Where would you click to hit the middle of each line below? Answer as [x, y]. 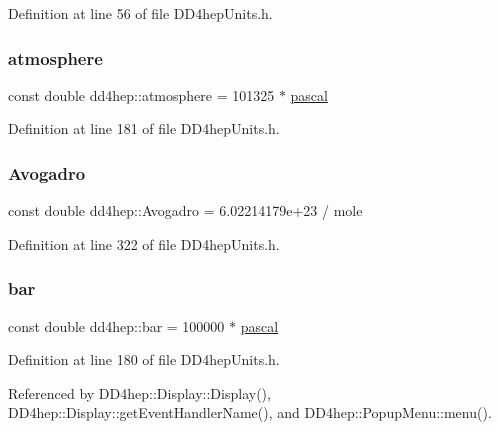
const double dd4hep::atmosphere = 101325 [141, 94]
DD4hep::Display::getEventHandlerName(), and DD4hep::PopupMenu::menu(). [250, 412]
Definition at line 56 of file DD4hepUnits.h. [140, 13]
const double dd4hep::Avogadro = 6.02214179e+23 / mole [185, 210]
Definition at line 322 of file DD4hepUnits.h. [144, 243]
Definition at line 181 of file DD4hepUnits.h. [144, 128]
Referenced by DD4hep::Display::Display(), [139, 392]
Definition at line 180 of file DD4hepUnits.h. [144, 359]
